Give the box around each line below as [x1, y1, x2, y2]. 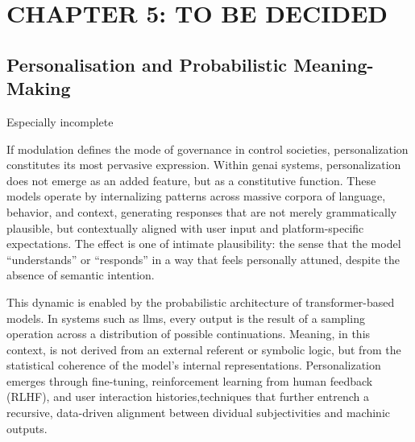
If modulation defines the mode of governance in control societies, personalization [6, 140, 409, 157]
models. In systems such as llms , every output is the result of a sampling [6, 309, 365, 326]
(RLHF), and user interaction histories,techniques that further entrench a [6, 388, 369, 405]
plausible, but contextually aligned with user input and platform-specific [6, 219, 364, 236]
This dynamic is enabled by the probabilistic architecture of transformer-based [6, 293, 395, 310]
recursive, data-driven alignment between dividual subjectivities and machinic [6, 404, 390, 421]
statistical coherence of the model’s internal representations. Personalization [6, 357, 381, 374]
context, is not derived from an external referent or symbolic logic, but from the [6, 341, 401, 357]
